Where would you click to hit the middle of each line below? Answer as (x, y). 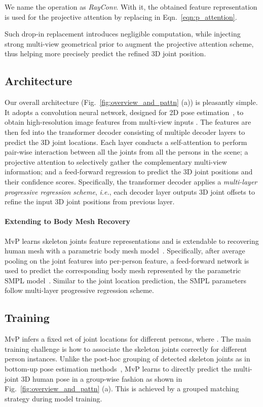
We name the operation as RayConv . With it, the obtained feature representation (131, 7)
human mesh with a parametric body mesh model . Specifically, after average (125, 251)
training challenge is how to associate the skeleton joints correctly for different (126, 348)
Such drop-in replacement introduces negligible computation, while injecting (123, 34)
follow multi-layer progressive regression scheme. (79, 290)
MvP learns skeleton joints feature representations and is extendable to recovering (132, 240)
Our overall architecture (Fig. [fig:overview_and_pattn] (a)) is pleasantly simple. (131, 102)
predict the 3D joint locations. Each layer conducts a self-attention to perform (126, 142)
